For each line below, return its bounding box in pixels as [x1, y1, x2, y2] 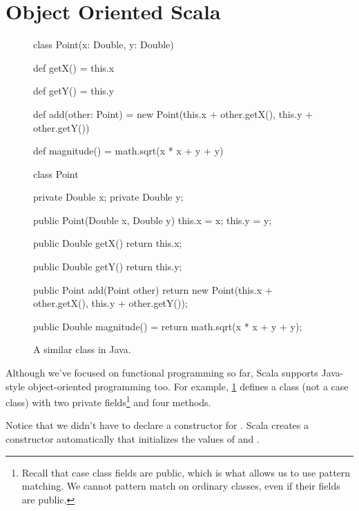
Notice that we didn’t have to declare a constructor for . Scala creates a [6, 418, 309, 432]
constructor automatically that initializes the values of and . [6, 432, 260, 446]
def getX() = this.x [33, 60, 115, 74]
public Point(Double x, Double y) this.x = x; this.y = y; [33, 212, 272, 227]
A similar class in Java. [33, 342, 131, 357]
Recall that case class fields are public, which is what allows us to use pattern [21, 465, 351, 479]
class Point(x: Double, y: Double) [33, 37, 174, 52]
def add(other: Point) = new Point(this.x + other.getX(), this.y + [33, 106, 313, 121]
